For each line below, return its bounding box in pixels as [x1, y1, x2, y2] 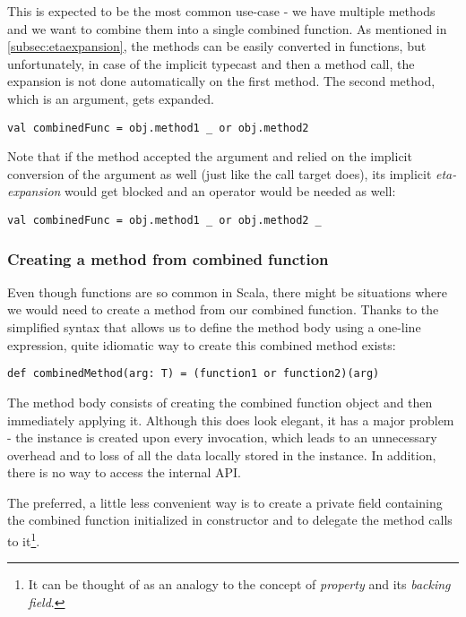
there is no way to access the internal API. [7, 463, 242, 482]
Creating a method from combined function [7, 247, 329, 270]
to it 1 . [7, 529, 40, 550]
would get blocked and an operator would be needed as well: [65, 182, 396, 201]
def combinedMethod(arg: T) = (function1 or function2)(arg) [7, 367, 380, 381]
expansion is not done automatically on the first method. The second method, [7, 72, 436, 90]
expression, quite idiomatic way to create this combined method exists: [7, 335, 396, 354]
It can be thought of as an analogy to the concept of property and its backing [28, 575, 451, 594]
